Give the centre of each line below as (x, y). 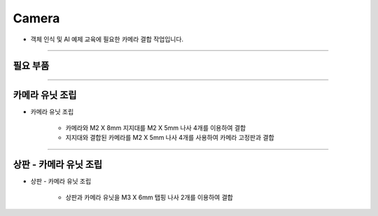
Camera (36, 18)
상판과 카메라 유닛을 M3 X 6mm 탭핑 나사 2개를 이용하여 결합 (149, 197)
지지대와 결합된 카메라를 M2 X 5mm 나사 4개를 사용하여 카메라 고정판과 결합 (170, 138)
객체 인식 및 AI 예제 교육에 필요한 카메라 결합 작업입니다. (107, 39)
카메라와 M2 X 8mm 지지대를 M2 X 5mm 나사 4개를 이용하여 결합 (156, 128)
